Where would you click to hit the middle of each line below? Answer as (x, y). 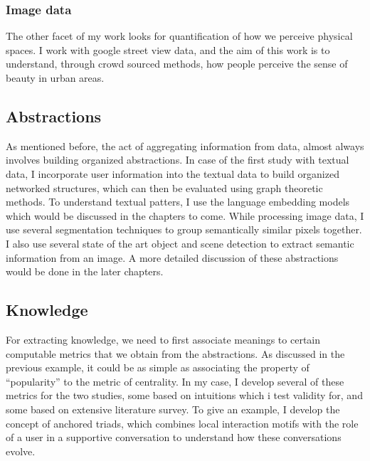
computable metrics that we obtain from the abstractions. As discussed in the (175, 353)
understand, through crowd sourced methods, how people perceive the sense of (177, 64)
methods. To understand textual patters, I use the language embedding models (178, 202)
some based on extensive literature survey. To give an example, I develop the (173, 409)
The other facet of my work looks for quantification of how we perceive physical (179, 36)
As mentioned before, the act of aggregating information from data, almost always (185, 145)
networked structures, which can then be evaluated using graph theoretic (164, 187)
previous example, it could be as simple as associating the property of (158, 367)
